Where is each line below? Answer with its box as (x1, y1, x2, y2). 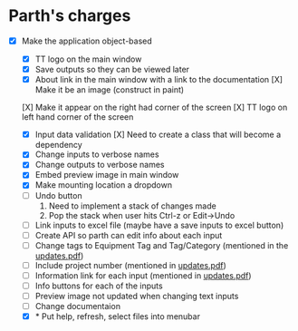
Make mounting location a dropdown (34, 180, 173, 190)
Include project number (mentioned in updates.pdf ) (34, 259, 227, 270)
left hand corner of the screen (21, 112, 134, 122)
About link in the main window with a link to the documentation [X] (34, 74, 283, 85)
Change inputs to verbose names (34, 149, 159, 160)
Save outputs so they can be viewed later (34, 64, 190, 75)
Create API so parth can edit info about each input (34, 229, 223, 240)
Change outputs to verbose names (34, 160, 165, 170)
